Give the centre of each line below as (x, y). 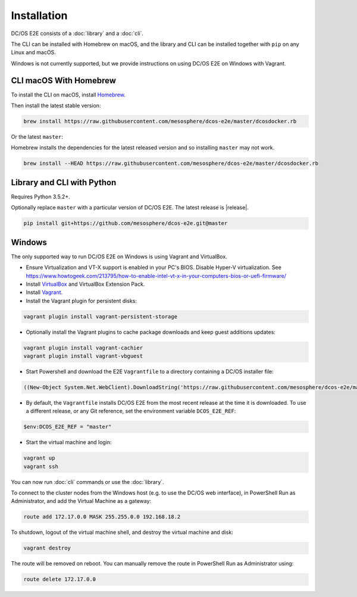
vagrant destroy (47, 548)
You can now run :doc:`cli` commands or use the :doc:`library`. (87, 482)
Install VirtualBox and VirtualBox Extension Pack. (85, 284)
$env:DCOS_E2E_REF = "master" (68, 427)
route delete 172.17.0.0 (60, 579)
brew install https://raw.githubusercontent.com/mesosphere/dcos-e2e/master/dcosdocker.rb (160, 121)
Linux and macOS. (33, 52)
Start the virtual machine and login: (69, 442)
